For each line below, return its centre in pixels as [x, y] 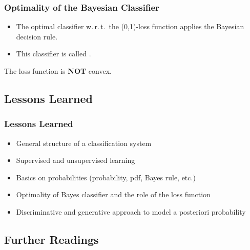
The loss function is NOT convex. [58, 71]
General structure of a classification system [84, 143]
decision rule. [37, 36]
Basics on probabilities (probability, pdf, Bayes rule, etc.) [106, 177]
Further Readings [51, 239]
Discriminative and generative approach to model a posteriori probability [131, 211]
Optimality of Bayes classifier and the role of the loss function [113, 194]
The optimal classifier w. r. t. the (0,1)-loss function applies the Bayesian [130, 26]
